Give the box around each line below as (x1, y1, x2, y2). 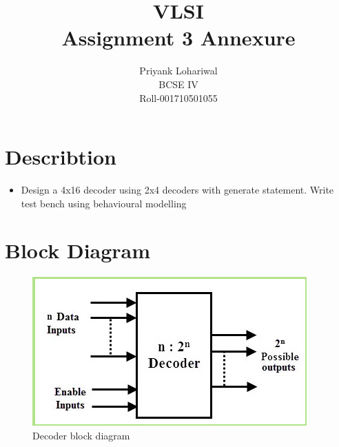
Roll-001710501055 (139, 90, 218, 105)
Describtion (5, 143, 117, 171)
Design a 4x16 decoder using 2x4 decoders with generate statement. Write (21, 183, 334, 197)
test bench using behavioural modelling (21, 196, 187, 210)
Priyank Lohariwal (139, 63, 218, 78)
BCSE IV (158, 76, 198, 91)
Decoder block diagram (32, 428, 130, 442)
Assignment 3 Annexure (61, 23, 296, 52)
